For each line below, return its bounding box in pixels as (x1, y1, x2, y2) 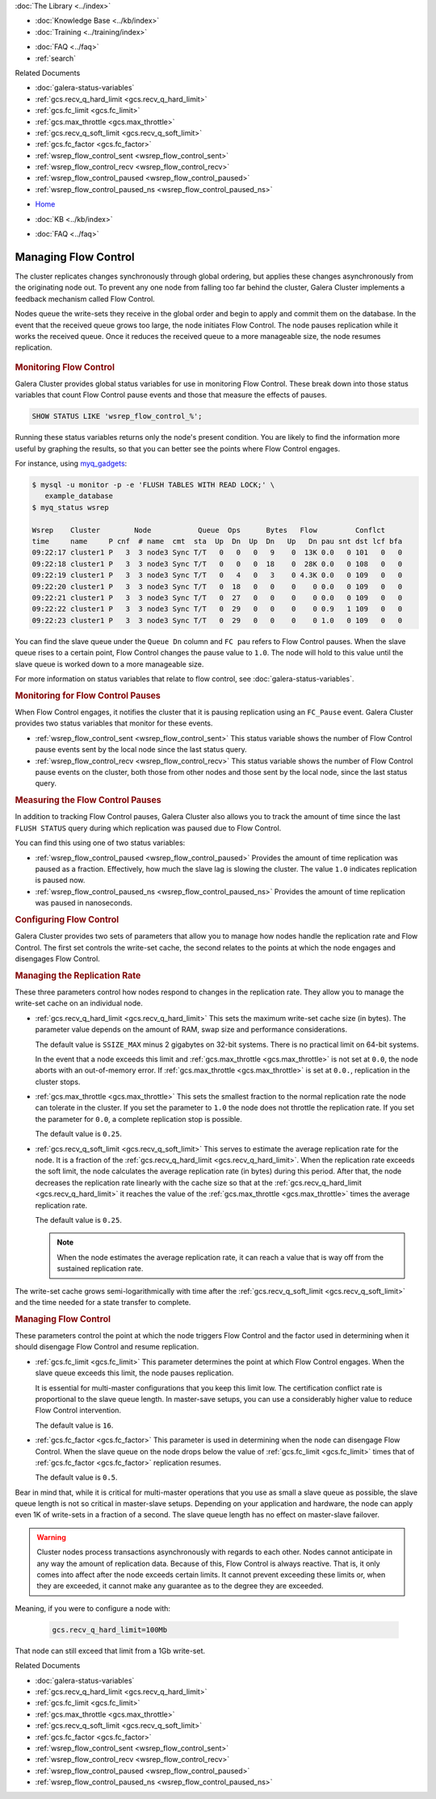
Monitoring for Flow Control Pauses (15, 690, 161, 701)
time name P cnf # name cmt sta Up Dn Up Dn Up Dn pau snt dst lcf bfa (31, 537, 403, 546)
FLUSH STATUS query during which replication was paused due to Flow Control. (15, 823, 282, 833)
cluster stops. (35, 1077, 81, 1086)
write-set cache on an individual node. (15, 998, 143, 1008)
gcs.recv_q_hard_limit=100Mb (52, 1625, 168, 1634)
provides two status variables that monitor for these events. (15, 718, 213, 728)
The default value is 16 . (35, 1420, 114, 1430)
